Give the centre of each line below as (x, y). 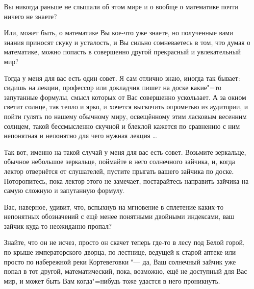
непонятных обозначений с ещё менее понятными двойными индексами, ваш (119, 216)
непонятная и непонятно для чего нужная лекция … (81, 135)
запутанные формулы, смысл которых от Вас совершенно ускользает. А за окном (125, 97)
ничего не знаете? (31, 16)
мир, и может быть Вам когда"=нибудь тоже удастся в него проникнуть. (112, 280)
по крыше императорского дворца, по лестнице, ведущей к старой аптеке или (120, 252)
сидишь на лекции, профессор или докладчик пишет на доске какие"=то (113, 87)
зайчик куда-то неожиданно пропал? (58, 226)
